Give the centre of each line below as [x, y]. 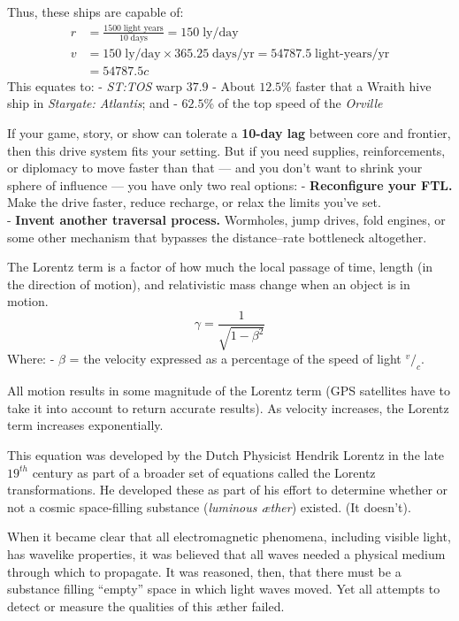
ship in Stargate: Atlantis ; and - [92, 103]
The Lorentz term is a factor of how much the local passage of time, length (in [220, 267]
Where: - [31, 359]
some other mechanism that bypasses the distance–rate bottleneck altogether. [217, 237]
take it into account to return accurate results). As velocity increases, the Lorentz [228, 407]
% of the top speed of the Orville [293, 103]
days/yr [233, 54]
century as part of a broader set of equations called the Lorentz [204, 472]
